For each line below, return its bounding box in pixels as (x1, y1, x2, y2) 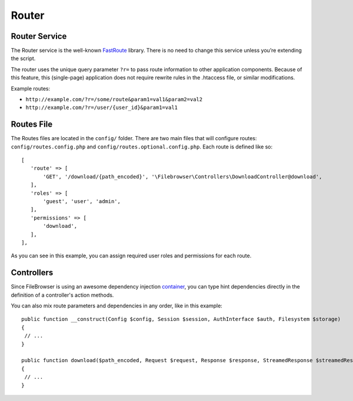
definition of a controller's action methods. (11, 291, 114, 299)
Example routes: (11, 85, 50, 92)
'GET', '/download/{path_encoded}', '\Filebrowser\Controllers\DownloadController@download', (43, 173, 322, 180)
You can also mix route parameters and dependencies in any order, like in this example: (11, 302, 223, 309)
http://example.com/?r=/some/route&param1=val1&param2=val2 (25, 96, 203, 103)
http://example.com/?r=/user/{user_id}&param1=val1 (25, 104, 178, 111)
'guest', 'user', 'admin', (43, 198, 121, 205)
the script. (11, 55, 36, 62)
